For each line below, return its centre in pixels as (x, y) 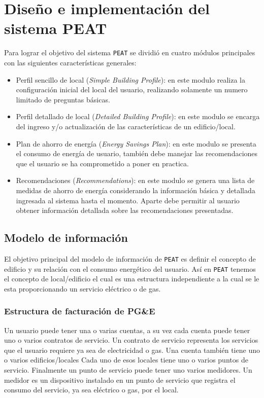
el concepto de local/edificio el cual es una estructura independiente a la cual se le (132, 279)
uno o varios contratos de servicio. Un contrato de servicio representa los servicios (131, 340)
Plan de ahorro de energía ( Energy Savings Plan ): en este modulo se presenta (136, 143)
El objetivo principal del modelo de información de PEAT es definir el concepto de (130, 258)
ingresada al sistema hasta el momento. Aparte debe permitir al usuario (128, 200)
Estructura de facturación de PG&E (80, 311)
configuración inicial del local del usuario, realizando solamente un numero (132, 89)
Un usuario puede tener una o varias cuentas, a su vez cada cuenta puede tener (127, 330)
